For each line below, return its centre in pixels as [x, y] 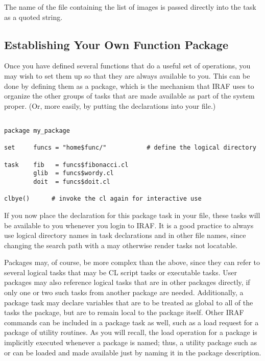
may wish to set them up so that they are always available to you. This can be [127, 75]
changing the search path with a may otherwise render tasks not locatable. [121, 245]
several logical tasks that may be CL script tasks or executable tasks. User [121, 272]
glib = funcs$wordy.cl [74, 173]
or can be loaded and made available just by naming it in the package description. [133, 352]
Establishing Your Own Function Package [116, 44]
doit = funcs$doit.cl [72, 182]
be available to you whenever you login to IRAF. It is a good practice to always [129, 225]
